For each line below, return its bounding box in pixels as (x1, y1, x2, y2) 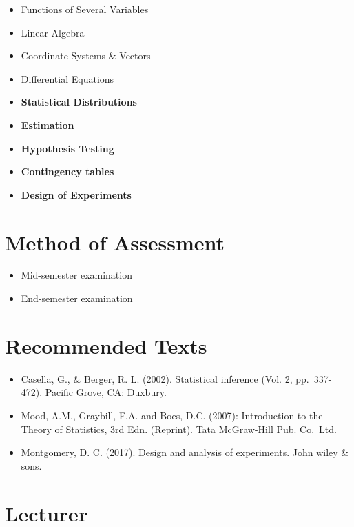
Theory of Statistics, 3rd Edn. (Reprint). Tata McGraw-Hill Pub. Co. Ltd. (21, 421, 337, 436)
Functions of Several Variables (21, 2, 149, 16)
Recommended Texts (5, 331, 207, 359)
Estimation (21, 117, 74, 132)
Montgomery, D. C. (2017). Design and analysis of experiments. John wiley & (21, 445, 349, 459)
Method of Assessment (5, 228, 225, 256)
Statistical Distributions (21, 95, 137, 109)
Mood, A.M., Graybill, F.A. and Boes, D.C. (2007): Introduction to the (21, 408, 323, 422)
